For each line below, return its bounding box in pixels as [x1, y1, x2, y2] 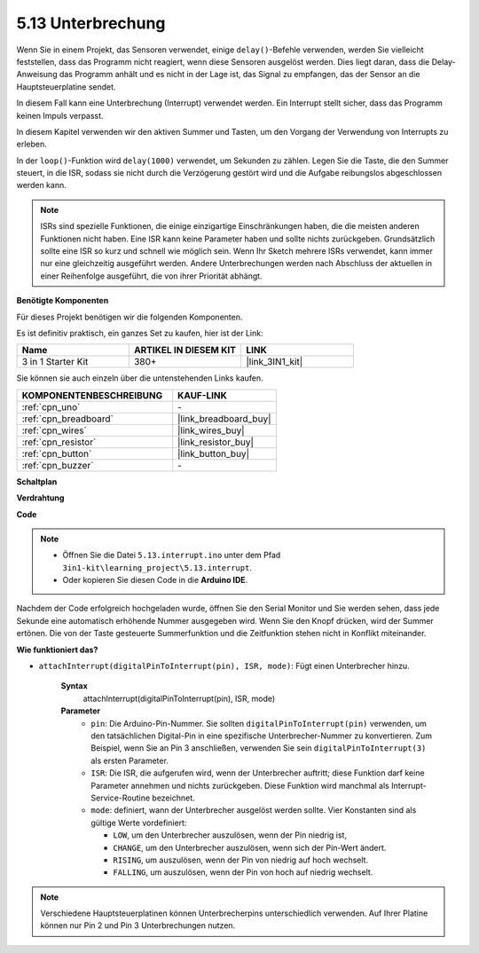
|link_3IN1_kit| [246, 356, 303, 368]
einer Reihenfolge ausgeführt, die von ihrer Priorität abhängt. [40, 271, 263, 281]
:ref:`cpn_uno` [21, 400, 81, 413]
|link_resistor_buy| [177, 436, 255, 448]
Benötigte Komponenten [16, 295, 109, 306]
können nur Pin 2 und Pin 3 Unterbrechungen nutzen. [40, 920, 236, 931]
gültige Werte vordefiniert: [90, 817, 187, 828]
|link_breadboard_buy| [177, 413, 271, 425]
